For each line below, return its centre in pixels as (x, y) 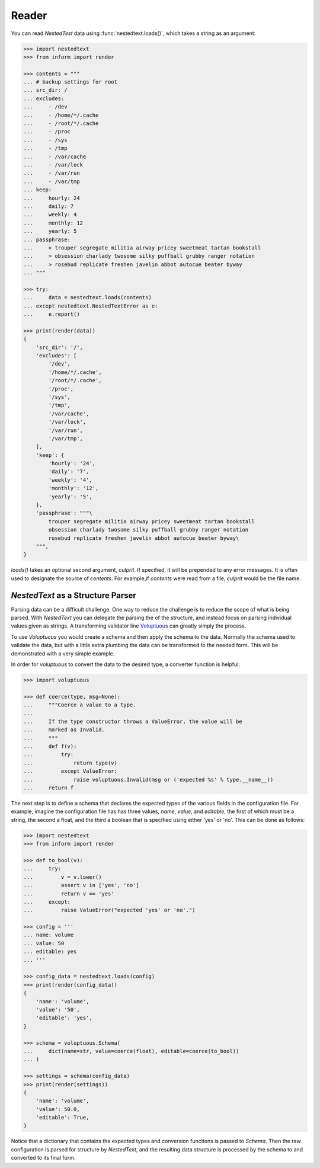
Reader (29, 15)
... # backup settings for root (71, 82)
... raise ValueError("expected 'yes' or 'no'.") (109, 910)
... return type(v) (71, 763)
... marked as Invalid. (64, 730)
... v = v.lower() (63, 877)
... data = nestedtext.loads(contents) (88, 297)
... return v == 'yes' (69, 894)
